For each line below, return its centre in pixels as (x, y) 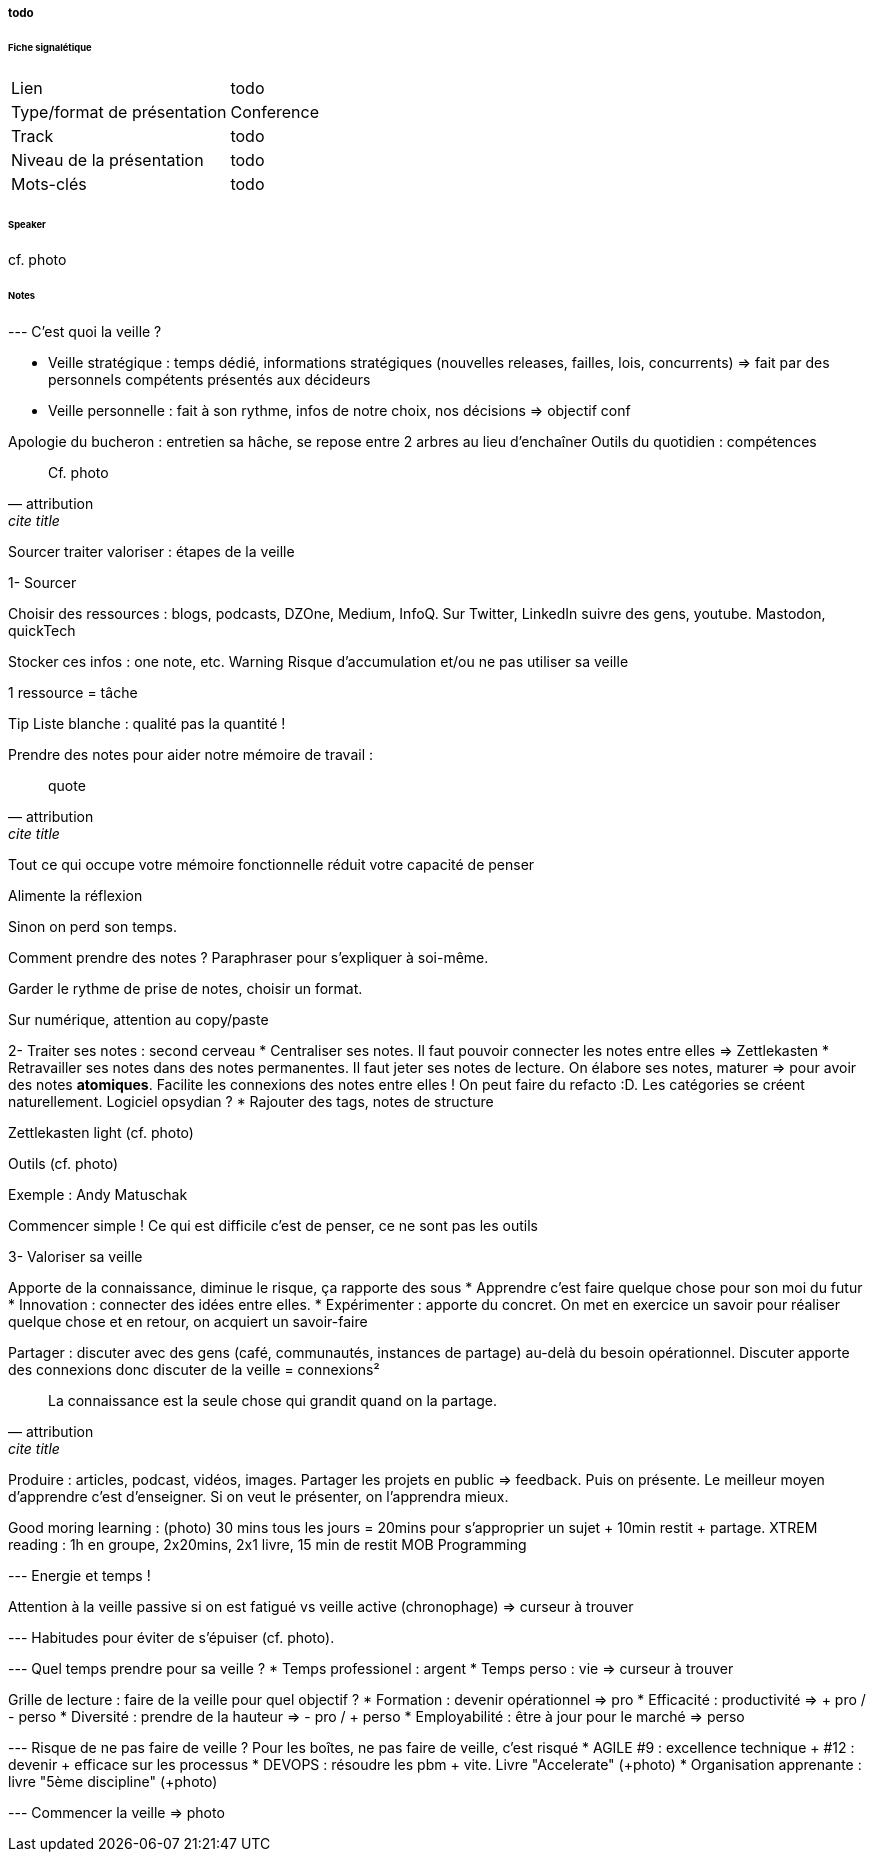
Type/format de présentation (119, 111)
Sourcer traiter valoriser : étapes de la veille (151, 552)
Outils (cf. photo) (63, 1164)
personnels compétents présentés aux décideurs (209, 380)
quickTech (42, 631)
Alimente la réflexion (75, 896)
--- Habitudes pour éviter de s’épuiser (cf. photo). (171, 1638)
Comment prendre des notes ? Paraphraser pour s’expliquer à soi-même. (248, 958)
